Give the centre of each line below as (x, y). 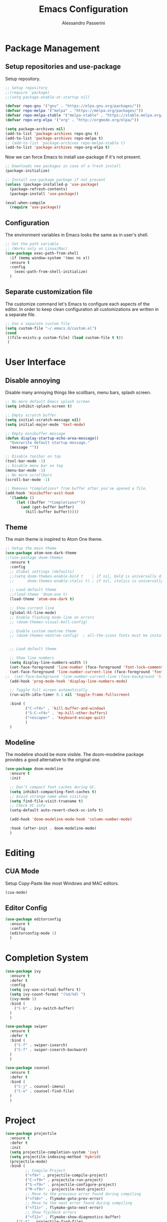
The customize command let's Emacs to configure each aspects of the (78, 304)
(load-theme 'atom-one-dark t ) (42, 599)
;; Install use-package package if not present (55, 180)
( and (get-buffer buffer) (47, 507)
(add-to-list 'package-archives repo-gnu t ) (52, 134)
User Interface (36, 362)
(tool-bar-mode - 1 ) (25, 461)
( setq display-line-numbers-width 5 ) (49, 663)
